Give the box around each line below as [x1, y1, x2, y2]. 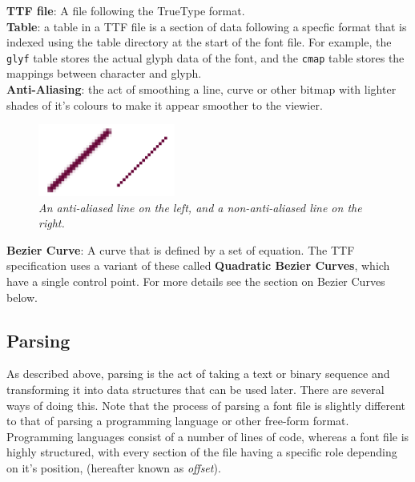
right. [38, 215, 65, 231]
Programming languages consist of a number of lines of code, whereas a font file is [6, 428, 409, 444]
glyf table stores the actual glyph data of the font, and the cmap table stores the [6, 49, 405, 66]
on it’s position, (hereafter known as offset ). [6, 460, 221, 476]
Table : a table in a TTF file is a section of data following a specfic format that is [6, 18, 407, 34]
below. [6, 288, 38, 305]
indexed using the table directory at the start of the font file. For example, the [6, 34, 392, 50]
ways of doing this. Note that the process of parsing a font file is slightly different [6, 396, 406, 413]
